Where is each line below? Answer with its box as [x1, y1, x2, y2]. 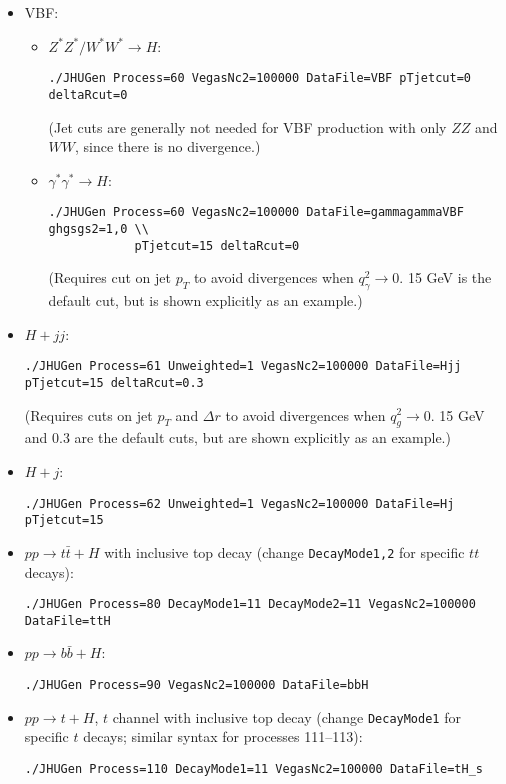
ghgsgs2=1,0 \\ [48, 221, 149, 236]
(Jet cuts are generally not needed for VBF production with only [48, 116, 447, 137]
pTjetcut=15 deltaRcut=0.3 [24, 375, 204, 390]
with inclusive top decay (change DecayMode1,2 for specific [104, 541, 465, 562]
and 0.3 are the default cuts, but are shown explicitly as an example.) [24, 427, 451, 448]
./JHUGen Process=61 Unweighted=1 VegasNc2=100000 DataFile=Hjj [24, 359, 462, 374]
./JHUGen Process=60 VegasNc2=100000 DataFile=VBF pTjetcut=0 [48, 71, 471, 86]
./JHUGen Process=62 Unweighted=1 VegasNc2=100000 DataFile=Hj [24, 496, 455, 511]
